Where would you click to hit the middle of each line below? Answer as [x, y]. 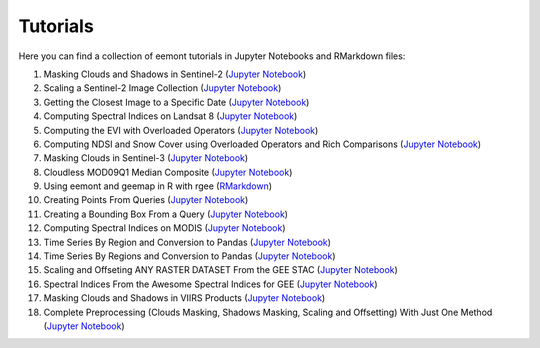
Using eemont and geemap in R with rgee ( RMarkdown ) [158, 186]
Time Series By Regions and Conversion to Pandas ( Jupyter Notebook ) [189, 256]
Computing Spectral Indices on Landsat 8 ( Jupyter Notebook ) [170, 116]
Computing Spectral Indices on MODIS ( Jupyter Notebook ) [164, 228]
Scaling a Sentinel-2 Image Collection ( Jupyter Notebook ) [162, 88]
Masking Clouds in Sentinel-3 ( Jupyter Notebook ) [146, 158]
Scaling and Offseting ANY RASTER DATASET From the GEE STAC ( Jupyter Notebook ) [221, 270]
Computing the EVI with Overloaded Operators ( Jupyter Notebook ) [181, 130]
